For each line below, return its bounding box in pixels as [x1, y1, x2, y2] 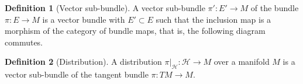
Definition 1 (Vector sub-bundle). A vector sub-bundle [5, 2, 205, 13]
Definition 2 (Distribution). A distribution [5, 55, 162, 68]
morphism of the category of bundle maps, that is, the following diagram [5, 24, 266, 37]
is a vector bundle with [42, 13, 125, 25]
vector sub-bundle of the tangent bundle [5, 68, 149, 80]
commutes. [5, 36, 43, 48]
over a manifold [214, 55, 270, 68]
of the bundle [250, 2, 299, 13]
